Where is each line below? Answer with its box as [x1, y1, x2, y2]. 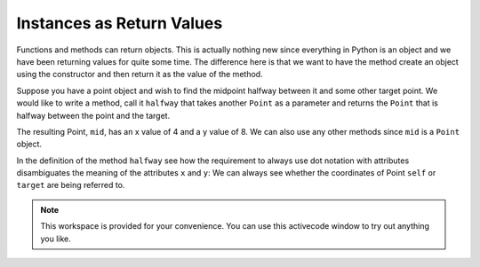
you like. [40, 233, 71, 244]
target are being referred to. [16, 180, 125, 191]
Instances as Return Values [16, 13, 223, 33]
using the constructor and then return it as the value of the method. [16, 69, 263, 80]
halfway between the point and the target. [16, 110, 171, 121]
